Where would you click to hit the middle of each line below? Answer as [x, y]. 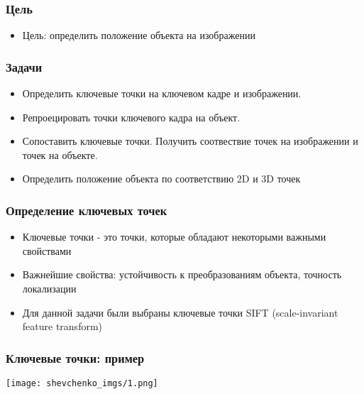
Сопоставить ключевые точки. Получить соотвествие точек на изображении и [190, 141]
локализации [49, 288]
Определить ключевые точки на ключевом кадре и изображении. [162, 93]
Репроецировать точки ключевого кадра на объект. [131, 117]
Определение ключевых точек [87, 210]
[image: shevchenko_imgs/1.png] [82, 383]
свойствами [47, 250]
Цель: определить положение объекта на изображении [139, 35]
